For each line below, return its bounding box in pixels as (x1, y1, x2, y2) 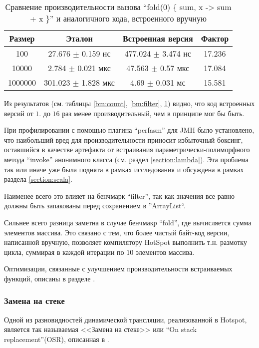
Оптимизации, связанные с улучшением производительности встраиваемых (4, 263, 233, 274)
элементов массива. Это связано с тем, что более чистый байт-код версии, (4, 227, 230, 237)
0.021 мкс (77, 62, 111, 74)
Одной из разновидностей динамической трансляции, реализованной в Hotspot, (4, 314, 247, 324)
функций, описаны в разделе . (4, 273, 95, 283)
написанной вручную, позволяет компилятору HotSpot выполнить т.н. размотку (4, 237, 247, 247)
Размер (9, 33, 35, 44)
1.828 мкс (81, 77, 115, 88)
